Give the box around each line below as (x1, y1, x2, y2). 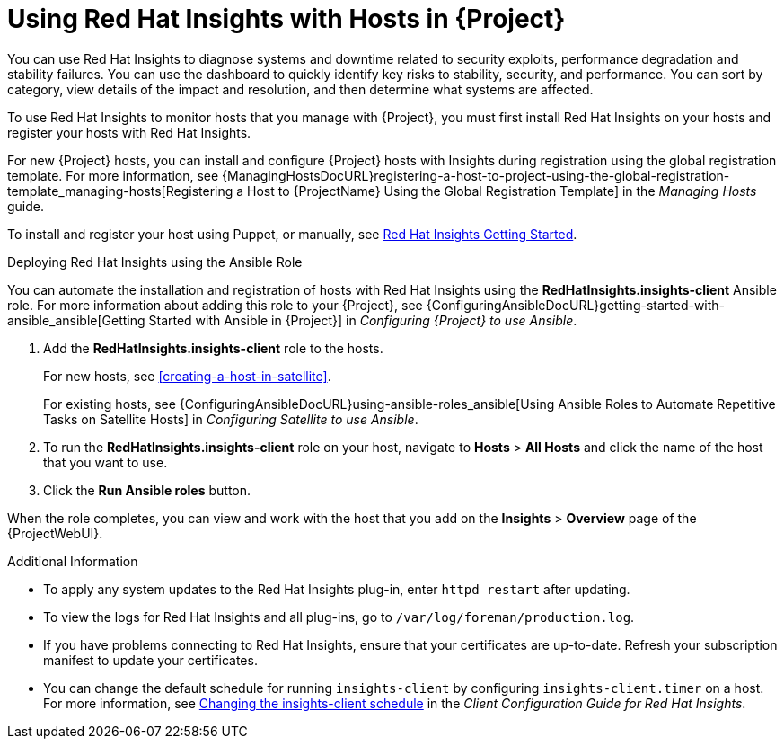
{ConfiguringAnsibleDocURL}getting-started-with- (426, 297, 726, 313)
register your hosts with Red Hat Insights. (7, 124, 251, 140)
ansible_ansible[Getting (7, 312, 145, 328)
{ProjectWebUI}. (7, 525, 103, 541)
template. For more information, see (7, 167, 219, 183)
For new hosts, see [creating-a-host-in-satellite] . (43, 368, 331, 384)
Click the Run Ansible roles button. (43, 482, 251, 498)
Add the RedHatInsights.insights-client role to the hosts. (43, 340, 383, 356)
